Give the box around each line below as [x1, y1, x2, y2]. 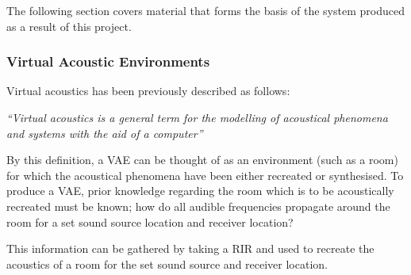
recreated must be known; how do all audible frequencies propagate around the [6, 197, 390, 214]
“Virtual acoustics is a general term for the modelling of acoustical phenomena [6, 109, 388, 125]
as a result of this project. [6, 17, 132, 34]
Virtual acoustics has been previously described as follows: [6, 82, 290, 99]
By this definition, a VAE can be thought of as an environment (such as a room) [6, 151, 398, 168]
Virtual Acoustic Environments [6, 52, 210, 71]
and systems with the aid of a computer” [6, 124, 203, 141]
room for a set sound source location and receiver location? [6, 213, 294, 230]
